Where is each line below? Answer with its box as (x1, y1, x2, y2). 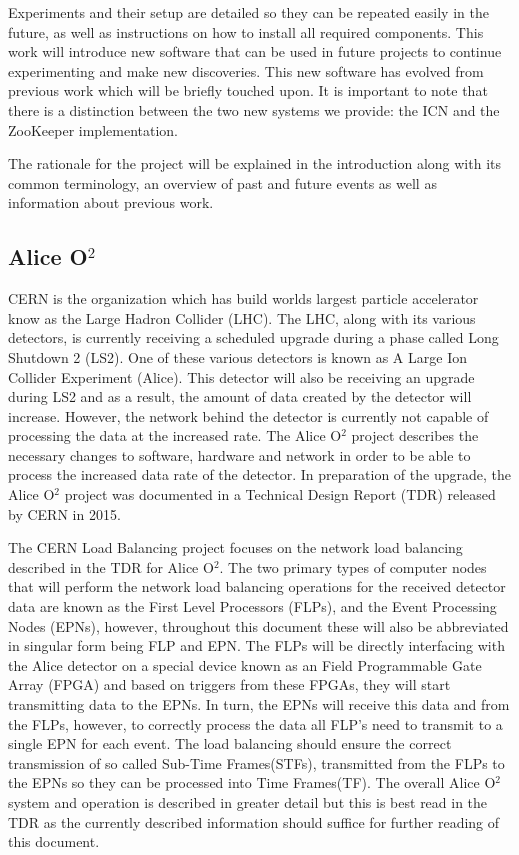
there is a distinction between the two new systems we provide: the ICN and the (8, 99, 500, 120)
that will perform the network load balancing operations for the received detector (8, 576, 506, 597)
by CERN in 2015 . (8, 503, 121, 524)
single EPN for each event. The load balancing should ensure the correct (8, 733, 452, 754)
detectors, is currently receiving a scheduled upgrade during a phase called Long (8, 327, 499, 348)
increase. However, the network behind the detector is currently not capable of (8, 405, 489, 426)
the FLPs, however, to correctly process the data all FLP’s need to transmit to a (8, 713, 503, 734)
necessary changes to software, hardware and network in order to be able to (8, 444, 471, 465)
